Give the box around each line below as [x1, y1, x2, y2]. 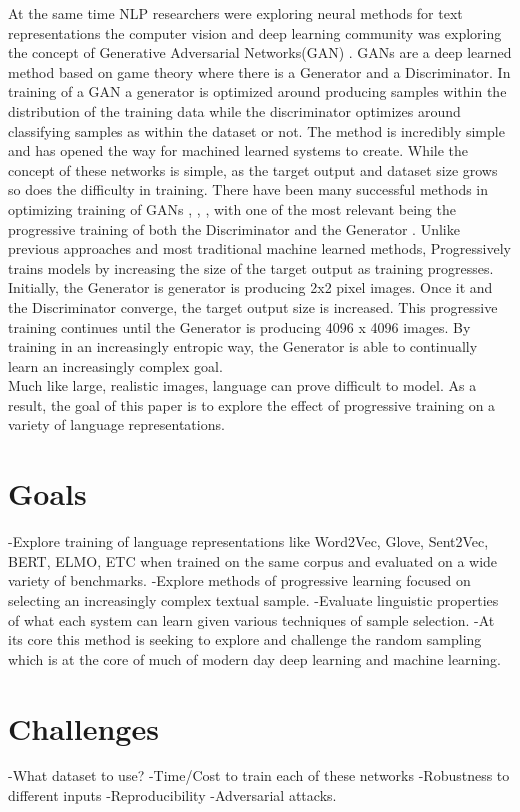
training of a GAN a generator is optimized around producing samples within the [8, 81, 507, 102]
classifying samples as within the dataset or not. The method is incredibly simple [8, 120, 505, 141]
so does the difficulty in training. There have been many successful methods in [8, 179, 489, 200]
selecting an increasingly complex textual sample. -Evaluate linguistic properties [8, 589, 499, 610]
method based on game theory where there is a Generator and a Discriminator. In [8, 61, 511, 82]
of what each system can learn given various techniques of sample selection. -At [8, 609, 495, 630]
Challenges [8, 707, 159, 748]
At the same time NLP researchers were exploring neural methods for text [8, 3, 463, 23]
